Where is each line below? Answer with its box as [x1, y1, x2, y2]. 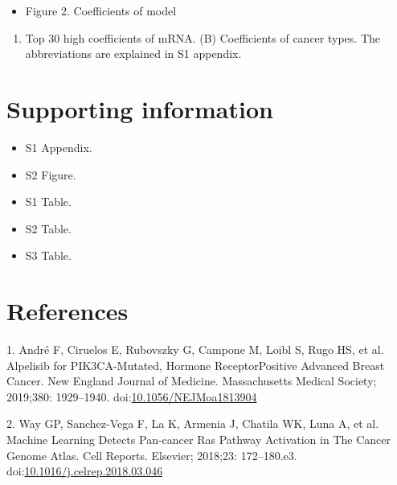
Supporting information [6, 92, 273, 125]
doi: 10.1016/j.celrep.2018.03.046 [6, 462, 163, 479]
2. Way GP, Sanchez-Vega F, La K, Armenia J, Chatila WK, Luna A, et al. [6, 415, 379, 432]
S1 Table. [25, 193, 72, 210]
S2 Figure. [25, 166, 76, 183]
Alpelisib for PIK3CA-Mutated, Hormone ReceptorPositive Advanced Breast [6, 356, 385, 373]
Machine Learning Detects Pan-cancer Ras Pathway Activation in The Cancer [6, 430, 391, 447]
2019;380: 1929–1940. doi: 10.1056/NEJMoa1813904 [6, 388, 257, 405]
